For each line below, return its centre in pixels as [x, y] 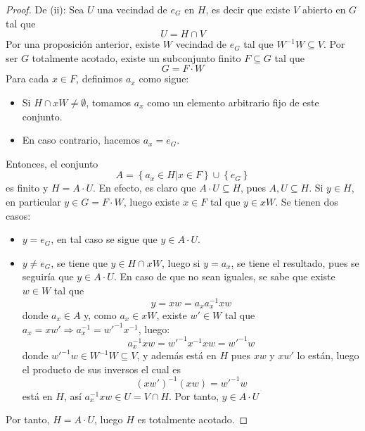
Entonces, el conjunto [52, 163]
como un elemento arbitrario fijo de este [233, 102]
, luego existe [152, 201]
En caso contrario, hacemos [81, 140]
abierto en [324, 9]
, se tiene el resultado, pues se [295, 262]
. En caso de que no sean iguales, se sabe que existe [224, 276]
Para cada [27, 79]
